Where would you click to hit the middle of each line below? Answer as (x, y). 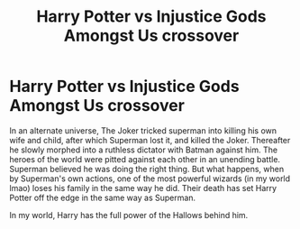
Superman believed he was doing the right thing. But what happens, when (147, 169)
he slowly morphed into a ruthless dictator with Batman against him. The (143, 150)
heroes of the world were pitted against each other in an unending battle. (145, 159)
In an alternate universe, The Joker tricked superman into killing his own (143, 130)
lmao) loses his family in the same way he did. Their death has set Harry (143, 188)
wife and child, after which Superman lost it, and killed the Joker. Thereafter (150, 140)
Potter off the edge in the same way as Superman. (103, 197)
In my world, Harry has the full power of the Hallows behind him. (129, 215)
